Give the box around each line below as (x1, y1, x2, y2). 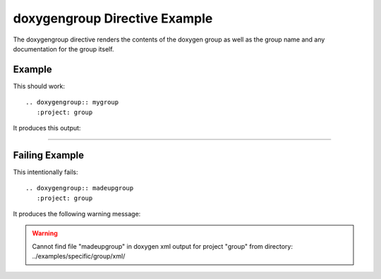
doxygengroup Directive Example (13, 11, 213, 26)
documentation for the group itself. (13, 44, 114, 53)
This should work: (13, 82, 66, 90)
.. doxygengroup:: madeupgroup (25, 184, 134, 192)
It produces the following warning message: (13, 210, 141, 218)
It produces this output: (13, 124, 81, 132)
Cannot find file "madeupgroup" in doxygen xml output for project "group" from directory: (32, 242, 293, 250)
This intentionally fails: (13, 168, 78, 176)
